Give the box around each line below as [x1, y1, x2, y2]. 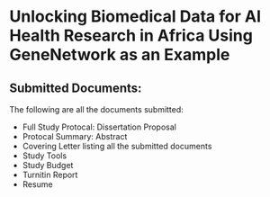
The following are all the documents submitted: [9, 104, 184, 114]
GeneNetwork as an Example [9, 45, 230, 65]
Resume [22, 179, 53, 190]
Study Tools [22, 150, 67, 161]
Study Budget [22, 160, 74, 170]
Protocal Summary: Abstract [22, 131, 128, 141]
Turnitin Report [22, 169, 78, 180]
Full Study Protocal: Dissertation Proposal [22, 121, 177, 132]
